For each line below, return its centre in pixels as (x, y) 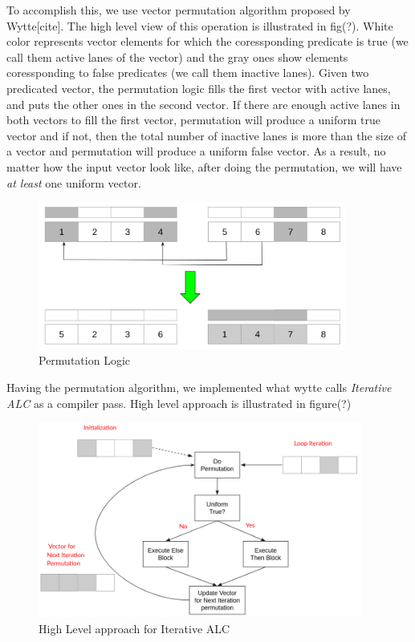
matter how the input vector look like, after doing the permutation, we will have (204, 166)
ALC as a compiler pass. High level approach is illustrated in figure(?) (179, 403)
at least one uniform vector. (74, 182)
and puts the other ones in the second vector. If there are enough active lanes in (203, 104)
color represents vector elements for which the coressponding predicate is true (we (207, 41)
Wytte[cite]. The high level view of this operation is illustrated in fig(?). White (200, 25)
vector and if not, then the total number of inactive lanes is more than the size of (207, 135)
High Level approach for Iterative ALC (134, 629)
